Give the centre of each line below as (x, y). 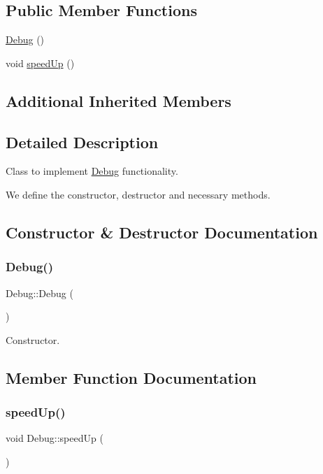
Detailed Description (82, 142)
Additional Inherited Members (119, 100)
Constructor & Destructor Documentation (162, 232)
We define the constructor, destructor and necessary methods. (138, 194)
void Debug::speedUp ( (55, 438)
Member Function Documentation (131, 377)
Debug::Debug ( (40, 293)
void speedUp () (40, 63)
